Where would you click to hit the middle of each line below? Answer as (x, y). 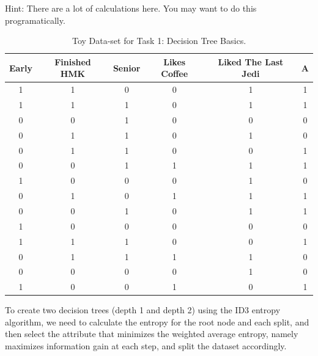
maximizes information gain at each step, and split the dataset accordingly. (146, 346)
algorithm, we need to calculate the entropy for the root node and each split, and (157, 321)
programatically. (35, 20)
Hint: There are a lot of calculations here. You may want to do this (131, 8)
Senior (127, 67)
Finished (73, 61)
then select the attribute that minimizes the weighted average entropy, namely (152, 334)
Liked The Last (251, 61)
